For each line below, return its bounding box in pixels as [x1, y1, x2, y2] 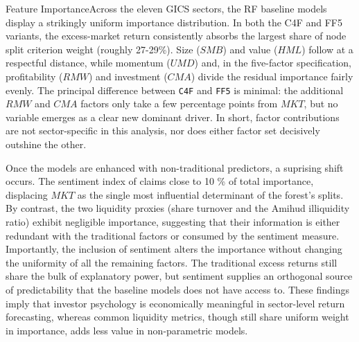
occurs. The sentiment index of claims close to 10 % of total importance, [6, 174, 314, 188]
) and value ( [222, 42, 278, 56]
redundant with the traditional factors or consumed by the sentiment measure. [6, 228, 340, 242]
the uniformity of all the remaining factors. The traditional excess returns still [6, 255, 338, 269]
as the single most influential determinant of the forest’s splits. [77, 187, 344, 201]
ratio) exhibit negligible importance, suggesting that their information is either [6, 214, 340, 228]
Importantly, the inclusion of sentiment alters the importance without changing [6, 242, 342, 256]
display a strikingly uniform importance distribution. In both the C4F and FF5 [6, 15, 343, 29]
